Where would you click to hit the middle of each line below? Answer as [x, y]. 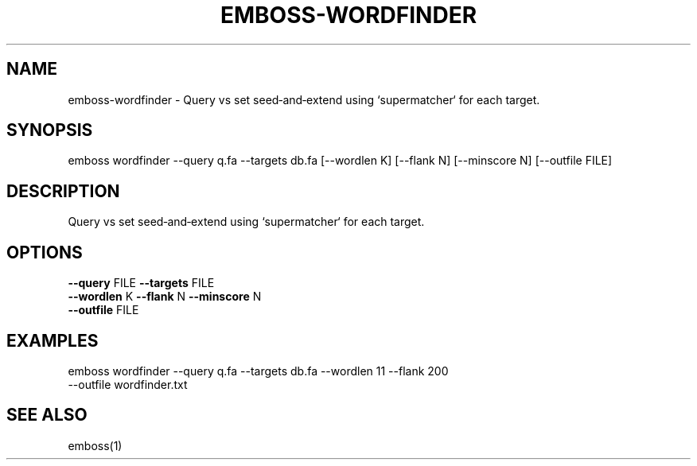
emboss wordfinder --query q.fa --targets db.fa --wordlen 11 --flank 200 [258, 371]
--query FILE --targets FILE [141, 283]
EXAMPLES [53, 340]
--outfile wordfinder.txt [128, 384]
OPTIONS [45, 252]
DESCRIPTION [63, 191]
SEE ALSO [47, 415]
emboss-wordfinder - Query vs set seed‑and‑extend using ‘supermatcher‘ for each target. [304, 99]
